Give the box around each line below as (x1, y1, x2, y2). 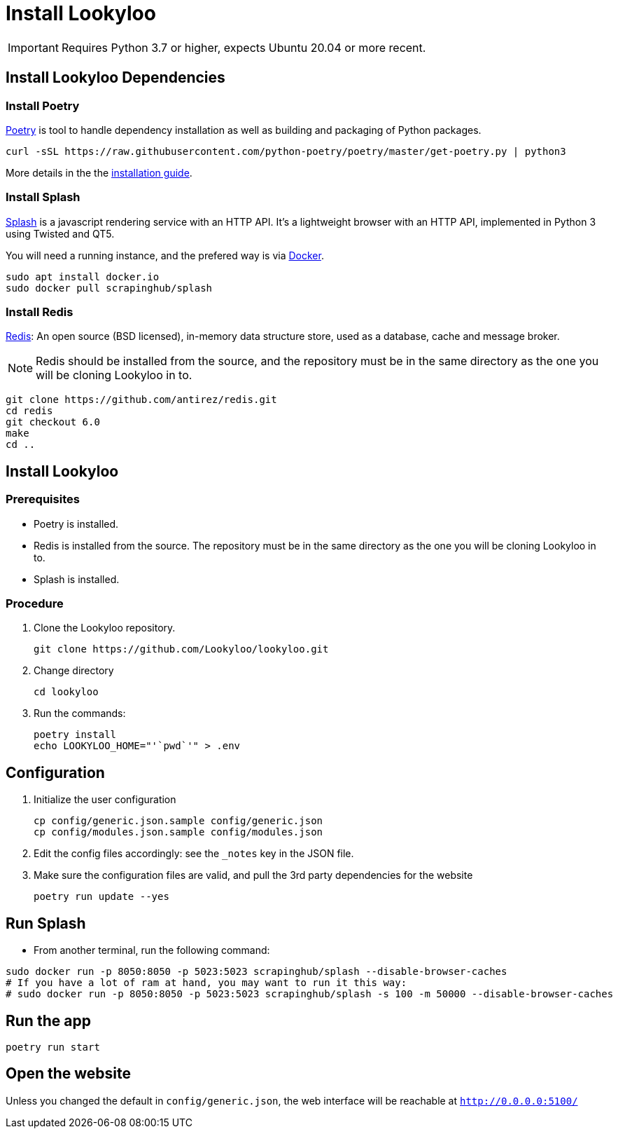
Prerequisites (6, 492, 80, 507)
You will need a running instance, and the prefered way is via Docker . (6, 249, 324, 261)
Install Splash (6, 190, 80, 205)
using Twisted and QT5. (6, 227, 115, 240)
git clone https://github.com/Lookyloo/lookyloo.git (34, 643, 329, 655)
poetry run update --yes (34, 891, 169, 903)
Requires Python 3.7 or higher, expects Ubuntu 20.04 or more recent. (61, 40, 426, 55)
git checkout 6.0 (6, 416, 100, 428)
